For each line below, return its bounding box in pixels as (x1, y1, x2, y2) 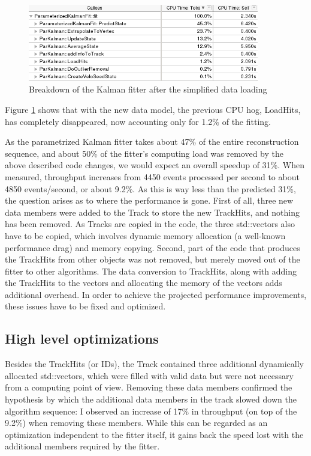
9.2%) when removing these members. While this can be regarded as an (5, 416, 268, 429)
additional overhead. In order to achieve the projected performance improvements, (5, 288, 307, 300)
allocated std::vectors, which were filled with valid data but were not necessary (5, 369, 294, 382)
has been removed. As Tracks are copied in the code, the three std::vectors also (5, 217, 295, 230)
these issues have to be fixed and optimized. (5, 300, 166, 312)
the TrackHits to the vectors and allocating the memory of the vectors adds (5, 276, 282, 289)
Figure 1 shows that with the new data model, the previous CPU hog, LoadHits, (5, 103, 301, 115)
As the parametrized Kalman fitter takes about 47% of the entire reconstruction (5, 135, 299, 148)
